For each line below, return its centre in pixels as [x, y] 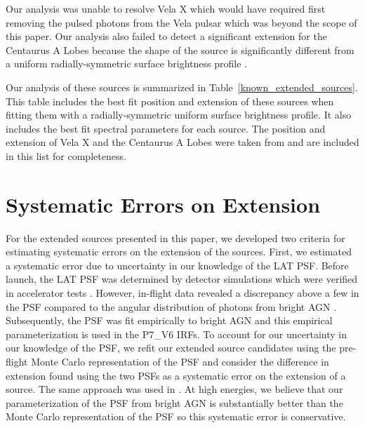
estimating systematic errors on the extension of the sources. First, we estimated [179, 252]
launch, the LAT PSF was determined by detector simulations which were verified [182, 279]
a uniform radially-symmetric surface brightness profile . [126, 63]
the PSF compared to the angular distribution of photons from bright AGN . [171, 306]
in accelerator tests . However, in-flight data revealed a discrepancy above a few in [182, 293]
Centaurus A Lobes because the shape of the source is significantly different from [180, 49]
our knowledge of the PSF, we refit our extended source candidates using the [171, 348]
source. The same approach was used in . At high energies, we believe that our [174, 389]
